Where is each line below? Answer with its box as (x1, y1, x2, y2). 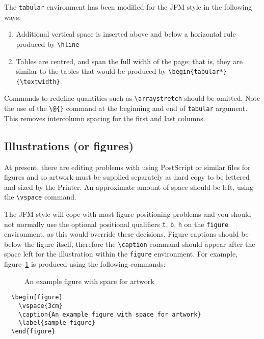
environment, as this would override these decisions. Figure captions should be (4, 229, 249, 239)
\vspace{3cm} (18, 302, 63, 309)
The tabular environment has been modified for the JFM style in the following (4, 2, 252, 12)
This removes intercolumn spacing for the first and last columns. (4, 112, 205, 123)
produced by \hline (16, 38, 80, 49)
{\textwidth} (16, 78, 60, 86)
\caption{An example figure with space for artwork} (18, 310, 201, 318)
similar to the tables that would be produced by (16, 66, 166, 76)
